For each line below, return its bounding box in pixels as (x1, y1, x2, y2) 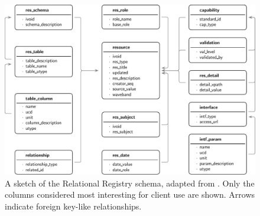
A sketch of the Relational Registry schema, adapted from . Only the (5, 176, 255, 189)
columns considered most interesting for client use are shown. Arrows (5, 188, 255, 201)
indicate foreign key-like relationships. (5, 199, 142, 212)
